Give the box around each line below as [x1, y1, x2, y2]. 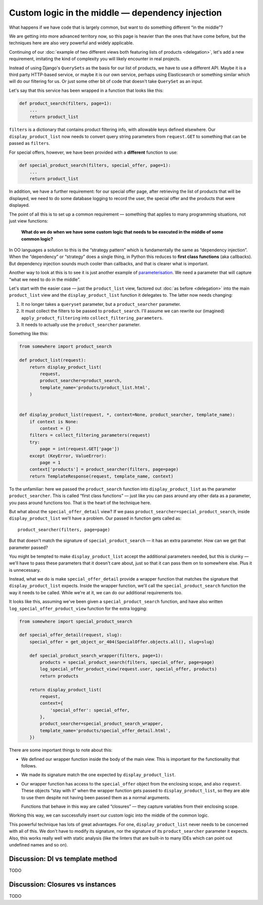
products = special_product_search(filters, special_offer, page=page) [39, 659, 215, 665]
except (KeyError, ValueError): [29, 453, 107, 459]
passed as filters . [9, 141, 51, 146]
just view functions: [9, 218, 48, 224]
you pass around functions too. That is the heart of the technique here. [9, 500, 151, 505]
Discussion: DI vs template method [9, 854, 117, 863]
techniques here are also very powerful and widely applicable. [9, 40, 134, 46]
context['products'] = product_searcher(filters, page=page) [29, 466, 179, 472]
